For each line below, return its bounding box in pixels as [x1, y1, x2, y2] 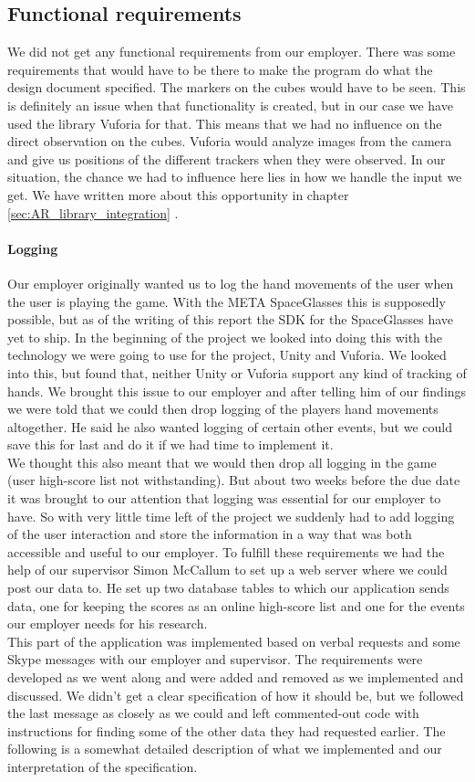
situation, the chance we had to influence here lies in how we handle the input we [7, 167, 462, 186]
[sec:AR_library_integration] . [7, 203, 179, 222]
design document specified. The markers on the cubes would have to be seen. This [7, 78, 466, 97]
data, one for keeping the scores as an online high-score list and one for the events [7, 596, 465, 615]
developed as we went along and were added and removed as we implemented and [7, 668, 464, 686]
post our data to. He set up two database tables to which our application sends [7, 578, 449, 597]
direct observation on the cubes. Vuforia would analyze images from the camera [7, 132, 452, 151]
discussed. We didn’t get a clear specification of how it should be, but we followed [7, 685, 464, 704]
